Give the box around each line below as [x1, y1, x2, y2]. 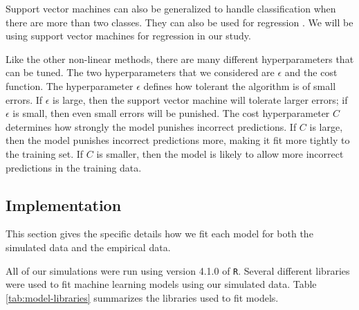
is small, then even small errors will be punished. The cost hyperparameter [12, 106, 330, 120]
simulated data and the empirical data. [6, 239, 171, 254]
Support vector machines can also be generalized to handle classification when [6, 1, 336, 15]
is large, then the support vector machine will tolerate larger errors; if [53, 92, 348, 107]
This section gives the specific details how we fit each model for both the [6, 226, 313, 241]
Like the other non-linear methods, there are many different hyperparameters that [6, 51, 354, 66]
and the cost [284, 65, 338, 80]
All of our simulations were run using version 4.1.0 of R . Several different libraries [6, 263, 350, 277]
